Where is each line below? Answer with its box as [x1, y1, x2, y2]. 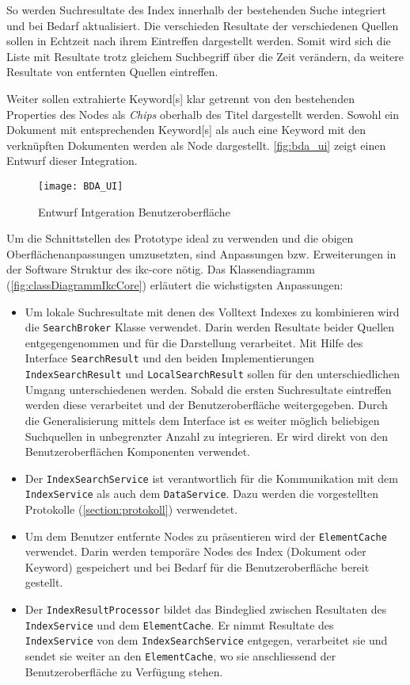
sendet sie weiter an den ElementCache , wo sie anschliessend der [25, 648, 336, 664]
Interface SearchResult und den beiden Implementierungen [25, 350, 315, 366]
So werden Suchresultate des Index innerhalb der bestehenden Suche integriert [6, 2, 386, 17]
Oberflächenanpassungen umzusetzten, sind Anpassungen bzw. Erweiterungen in [6, 245, 397, 262]
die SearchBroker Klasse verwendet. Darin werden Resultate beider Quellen [25, 319, 395, 335]
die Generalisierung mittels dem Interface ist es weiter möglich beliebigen [25, 411, 380, 428]
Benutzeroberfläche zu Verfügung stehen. [25, 663, 223, 679]
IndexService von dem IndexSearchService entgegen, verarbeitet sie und [25, 632, 388, 649]
